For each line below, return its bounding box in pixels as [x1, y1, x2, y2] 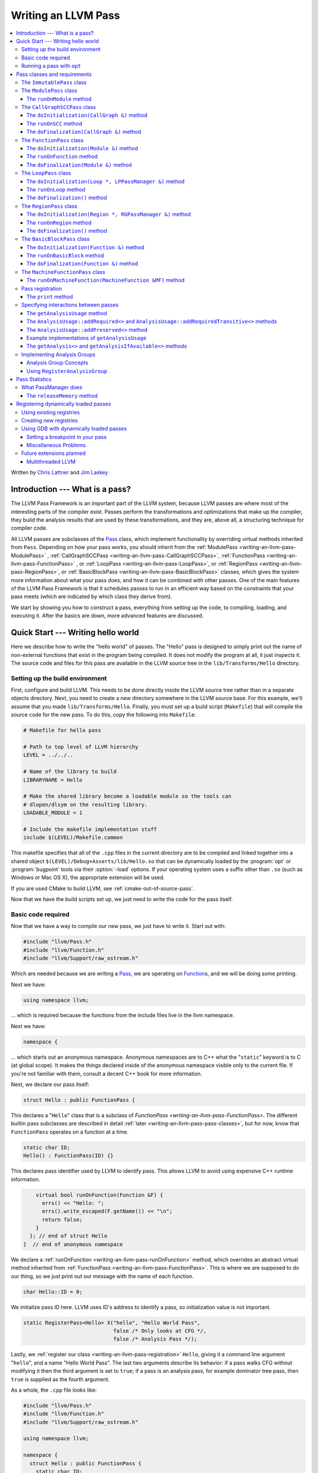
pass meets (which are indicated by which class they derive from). [11, 593, 173, 600]
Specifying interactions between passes [21, 301, 119, 309]
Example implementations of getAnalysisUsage [26, 335, 147, 341]
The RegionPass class [21, 202, 78, 209]
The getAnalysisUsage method [26, 309, 107, 316]
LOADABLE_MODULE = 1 [23, 810, 82, 816]
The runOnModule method [26, 95, 92, 103]
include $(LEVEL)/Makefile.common [23, 834, 123, 841]
